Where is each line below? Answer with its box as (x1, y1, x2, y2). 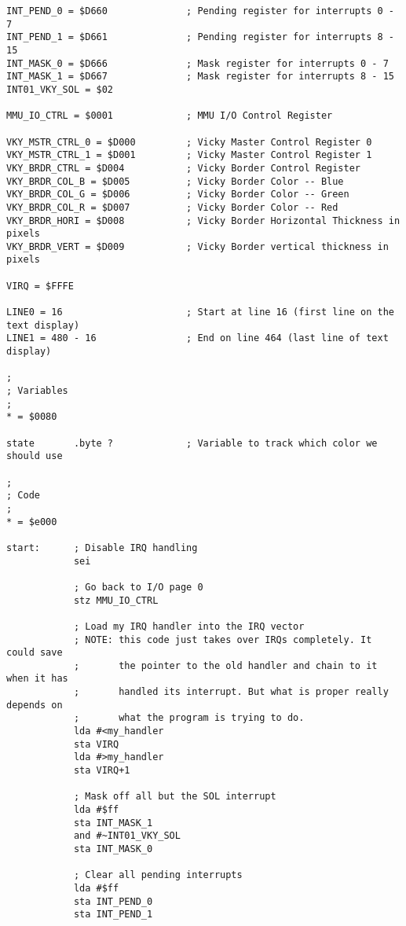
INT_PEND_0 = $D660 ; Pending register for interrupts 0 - (6, 6, 394, 17)
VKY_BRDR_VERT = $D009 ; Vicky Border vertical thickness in (6, 241, 389, 252)
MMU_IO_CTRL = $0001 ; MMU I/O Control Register (6, 110, 333, 122)
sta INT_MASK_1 (73, 817, 153, 829)
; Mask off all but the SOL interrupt (73, 791, 276, 803)
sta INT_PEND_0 (73, 895, 153, 907)
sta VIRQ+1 (73, 765, 130, 777)
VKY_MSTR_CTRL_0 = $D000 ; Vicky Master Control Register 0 (6, 136, 372, 148)
